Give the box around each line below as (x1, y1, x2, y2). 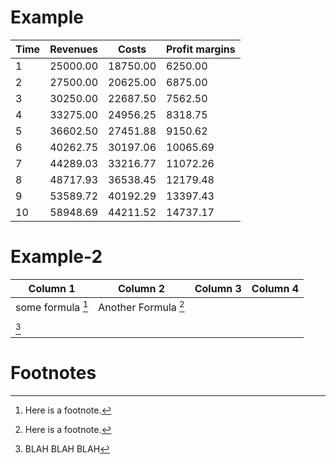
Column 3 (194, 281, 242, 295)
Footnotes (10, 362, 97, 385)
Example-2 (10, 246, 103, 268)
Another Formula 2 (98, 298, 185, 315)
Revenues (49, 42, 99, 56)
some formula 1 (15, 298, 89, 315)
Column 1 (28, 281, 76, 295)
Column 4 (251, 281, 300, 295)
